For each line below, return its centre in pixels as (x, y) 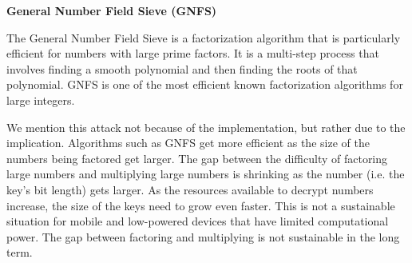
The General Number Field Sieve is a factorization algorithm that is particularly (204, 37)
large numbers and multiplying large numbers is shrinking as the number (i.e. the (206, 174)
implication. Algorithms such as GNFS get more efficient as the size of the (188, 143)
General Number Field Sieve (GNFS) (112, 10)
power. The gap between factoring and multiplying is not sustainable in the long (203, 236)
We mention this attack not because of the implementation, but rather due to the (206, 127)
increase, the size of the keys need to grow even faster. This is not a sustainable (201, 205)
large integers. (41, 100)
